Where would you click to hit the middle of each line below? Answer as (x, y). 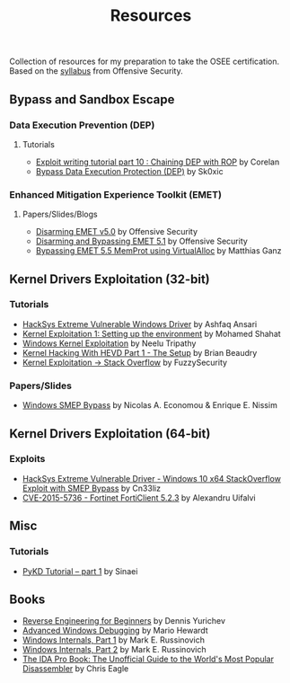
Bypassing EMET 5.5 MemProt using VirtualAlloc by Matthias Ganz (158, 251)
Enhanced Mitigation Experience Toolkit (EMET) (116, 194)
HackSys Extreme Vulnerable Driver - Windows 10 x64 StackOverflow (151, 478)
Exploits (27, 459)
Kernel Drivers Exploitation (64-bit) (110, 434)
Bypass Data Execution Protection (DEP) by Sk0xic (129, 171)
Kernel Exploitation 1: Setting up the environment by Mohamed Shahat (151, 333)
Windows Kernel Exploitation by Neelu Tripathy (109, 343)
